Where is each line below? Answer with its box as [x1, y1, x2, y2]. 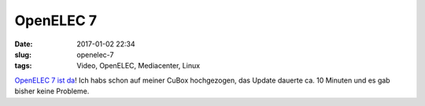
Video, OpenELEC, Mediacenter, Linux [76, 61, 201, 71]
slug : [14, 49, 31, 59]
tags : [14, 61, 32, 71]
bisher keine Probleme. [14, 86, 90, 96]
